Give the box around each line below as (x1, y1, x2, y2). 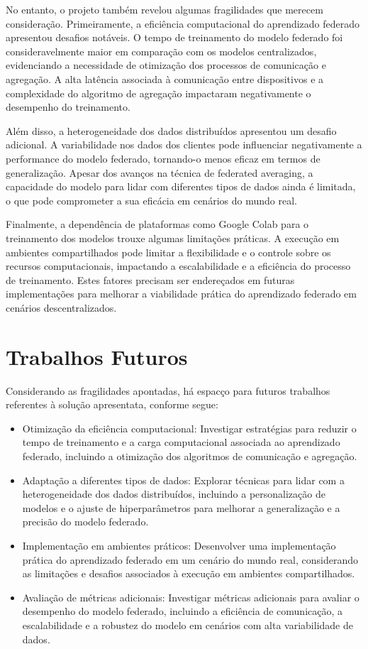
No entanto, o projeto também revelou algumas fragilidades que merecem (6, 2, 323, 16)
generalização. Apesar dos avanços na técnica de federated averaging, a (6, 165, 313, 180)
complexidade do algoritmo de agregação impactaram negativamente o (6, 85, 311, 100)
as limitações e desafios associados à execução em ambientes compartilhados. (22, 566, 355, 581)
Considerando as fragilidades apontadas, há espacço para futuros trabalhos (6, 383, 330, 398)
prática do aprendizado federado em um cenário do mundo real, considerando (22, 552, 359, 567)
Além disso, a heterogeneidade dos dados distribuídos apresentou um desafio (6, 123, 337, 138)
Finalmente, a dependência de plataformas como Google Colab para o (6, 217, 309, 231)
